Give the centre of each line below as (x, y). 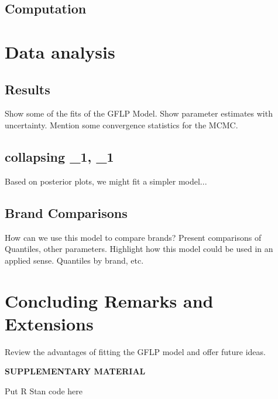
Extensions (49, 323)
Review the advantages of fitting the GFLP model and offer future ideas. (135, 351)
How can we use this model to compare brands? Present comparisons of (133, 237)
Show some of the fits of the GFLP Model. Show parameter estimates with (139, 113)
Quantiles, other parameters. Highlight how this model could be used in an (139, 249)
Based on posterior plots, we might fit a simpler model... (106, 181)
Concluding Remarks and (109, 300)
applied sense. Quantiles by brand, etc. (74, 260)
